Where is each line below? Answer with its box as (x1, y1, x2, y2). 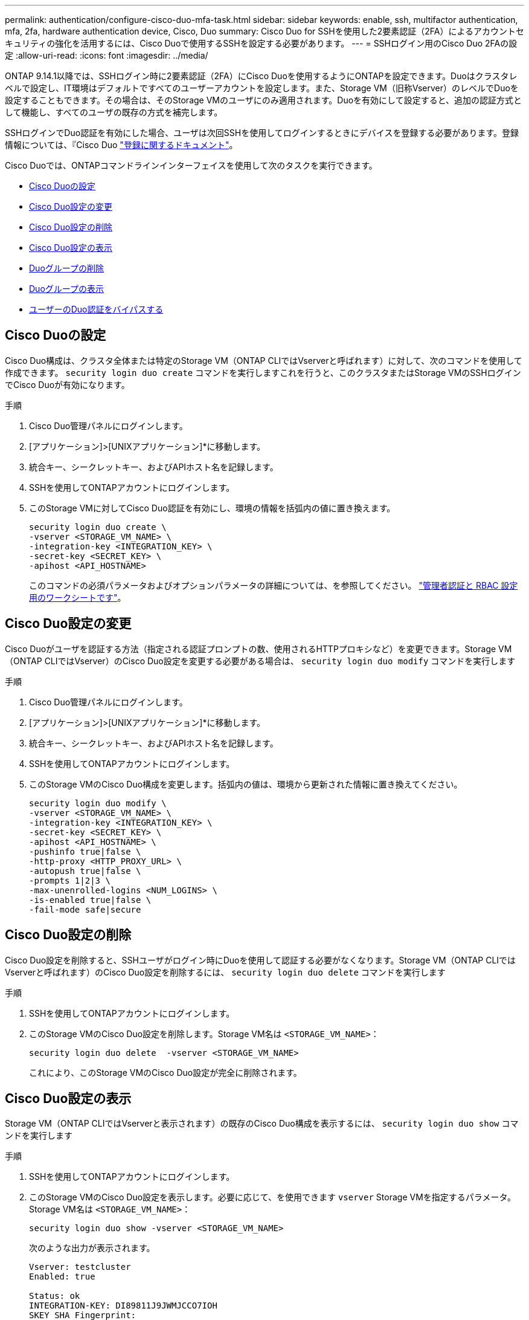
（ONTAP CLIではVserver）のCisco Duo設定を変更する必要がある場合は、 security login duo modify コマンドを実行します (5, 655, 516, 666)
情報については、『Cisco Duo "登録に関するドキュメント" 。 (5, 140, 238, 150)
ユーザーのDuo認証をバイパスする (29, 304, 164, 314)
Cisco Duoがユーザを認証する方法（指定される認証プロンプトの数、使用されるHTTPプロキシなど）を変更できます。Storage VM (5, 643, 512, 654)
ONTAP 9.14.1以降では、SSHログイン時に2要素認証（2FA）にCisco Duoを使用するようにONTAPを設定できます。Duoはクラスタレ (5, 71, 518, 81)
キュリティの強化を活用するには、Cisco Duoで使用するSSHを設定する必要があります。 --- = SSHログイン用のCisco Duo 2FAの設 (5, 38, 518, 48)
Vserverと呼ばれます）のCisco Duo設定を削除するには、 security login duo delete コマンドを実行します (5, 966, 446, 977)
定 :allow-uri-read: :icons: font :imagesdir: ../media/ (5, 50, 208, 60)
